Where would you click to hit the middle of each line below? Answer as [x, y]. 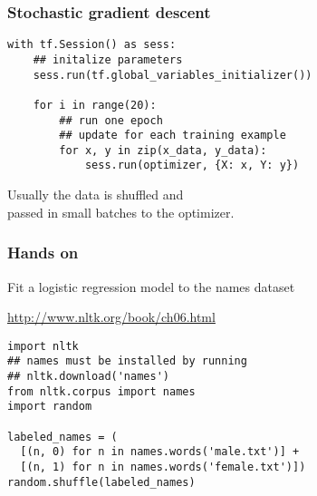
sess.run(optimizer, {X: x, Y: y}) [192, 165]
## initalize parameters [108, 59]
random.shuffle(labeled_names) [101, 482]
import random [50, 407]
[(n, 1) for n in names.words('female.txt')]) [163, 467]
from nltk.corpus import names [101, 391]
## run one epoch [111, 120]
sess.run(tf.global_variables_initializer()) [173, 75]
